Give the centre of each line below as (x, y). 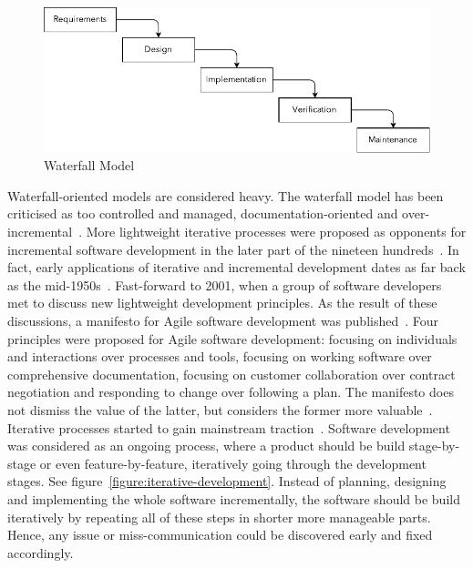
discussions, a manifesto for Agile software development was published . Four (223, 320)
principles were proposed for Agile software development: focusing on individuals (232, 338)
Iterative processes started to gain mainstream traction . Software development (229, 427)
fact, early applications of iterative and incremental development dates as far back (236, 267)
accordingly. (41, 552)
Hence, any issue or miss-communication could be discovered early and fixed (220, 535)
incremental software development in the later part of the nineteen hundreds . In (233, 249)
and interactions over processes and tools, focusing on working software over (220, 356)
